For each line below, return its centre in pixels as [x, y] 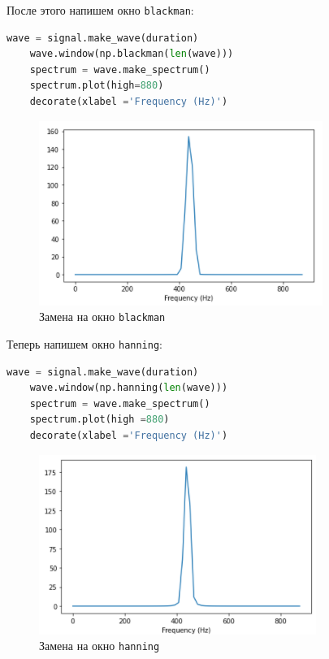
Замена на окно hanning [100, 646]
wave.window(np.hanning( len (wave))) [129, 388]
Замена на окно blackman [102, 316]
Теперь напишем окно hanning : [84, 343]
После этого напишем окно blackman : [100, 10]
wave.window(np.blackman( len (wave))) [132, 54]
